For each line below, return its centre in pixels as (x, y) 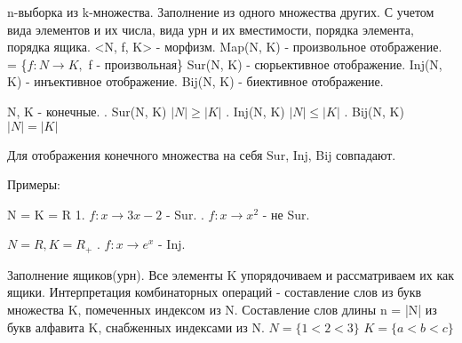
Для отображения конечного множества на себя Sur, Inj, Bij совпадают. (202, 154)
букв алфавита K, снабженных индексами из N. (136, 327)
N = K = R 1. (46, 214)
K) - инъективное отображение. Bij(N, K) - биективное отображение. (195, 81)
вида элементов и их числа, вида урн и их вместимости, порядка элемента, (211, 29)
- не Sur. (286, 214)
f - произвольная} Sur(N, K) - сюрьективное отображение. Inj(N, (265, 64)
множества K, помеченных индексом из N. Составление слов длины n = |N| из (222, 309)
